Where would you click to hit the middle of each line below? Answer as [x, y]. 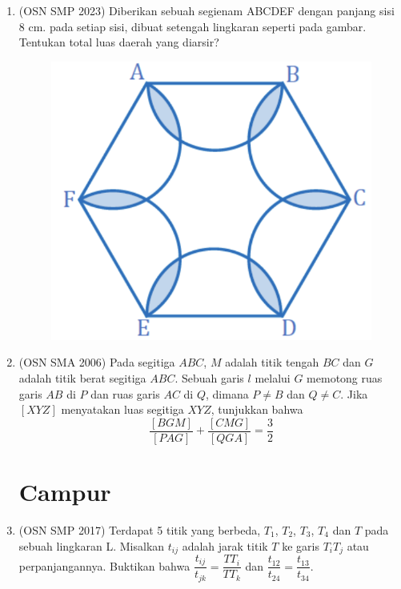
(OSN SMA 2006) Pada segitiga [97, 362]
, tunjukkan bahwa [257, 409]
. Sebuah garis [209, 377]
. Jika [354, 393]
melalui [273, 377]
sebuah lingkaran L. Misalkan [92, 545]
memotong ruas [345, 377]
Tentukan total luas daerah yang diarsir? [119, 42]
